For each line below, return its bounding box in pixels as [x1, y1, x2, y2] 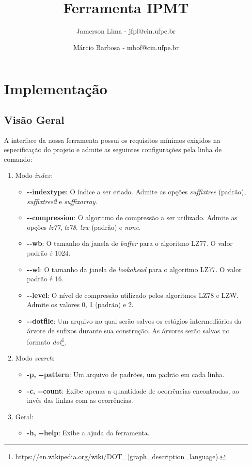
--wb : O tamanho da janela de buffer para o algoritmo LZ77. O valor [27, 238, 233, 248]
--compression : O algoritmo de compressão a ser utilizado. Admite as [27, 212, 237, 223]
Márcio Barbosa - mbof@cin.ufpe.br [73, 42, 179, 52]
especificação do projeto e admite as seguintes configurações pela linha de [4, 144, 222, 155]
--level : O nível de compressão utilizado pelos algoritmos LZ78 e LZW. [27, 290, 239, 300]
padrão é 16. [27, 274, 64, 284]
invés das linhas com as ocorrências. [27, 395, 133, 405]
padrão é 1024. [27, 248, 71, 258]
